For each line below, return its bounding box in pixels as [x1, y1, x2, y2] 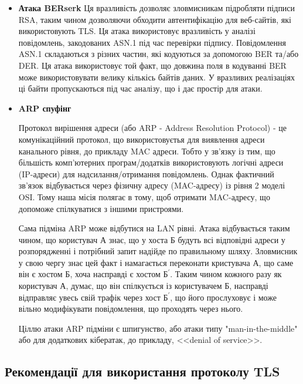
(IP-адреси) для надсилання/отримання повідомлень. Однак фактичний [18, 167, 274, 180]
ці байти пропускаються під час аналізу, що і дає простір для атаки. [18, 82, 263, 95]
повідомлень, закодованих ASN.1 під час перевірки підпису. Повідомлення [18, 36, 287, 48]
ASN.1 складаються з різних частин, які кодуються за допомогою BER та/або [18, 48, 299, 60]
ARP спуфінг [18, 102, 72, 114]
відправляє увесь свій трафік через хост [18, 291, 161, 303]
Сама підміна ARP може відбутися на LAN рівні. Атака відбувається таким [18, 222, 290, 234]
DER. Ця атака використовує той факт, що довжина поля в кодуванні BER [18, 59, 287, 71]
